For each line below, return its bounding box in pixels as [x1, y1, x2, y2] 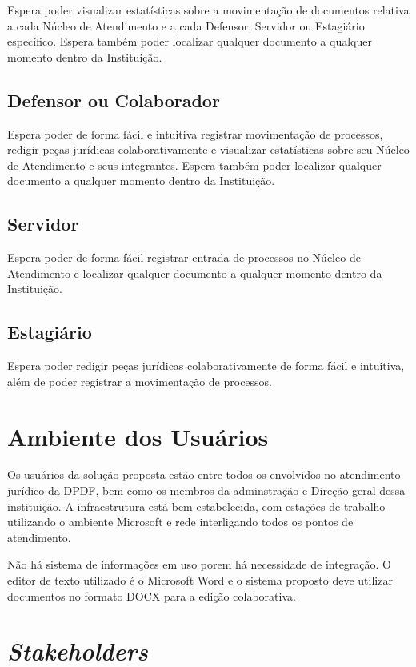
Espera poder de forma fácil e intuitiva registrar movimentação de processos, [7, 125, 383, 142]
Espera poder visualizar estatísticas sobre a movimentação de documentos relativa [7, 2, 410, 18]
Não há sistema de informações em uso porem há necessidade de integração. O [7, 556, 392, 573]
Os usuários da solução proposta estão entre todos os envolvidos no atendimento [7, 466, 401, 483]
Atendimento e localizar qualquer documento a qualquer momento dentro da [7, 264, 382, 281]
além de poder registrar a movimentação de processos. [7, 372, 273, 389]
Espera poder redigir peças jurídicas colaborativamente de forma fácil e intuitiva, [7, 357, 405, 374]
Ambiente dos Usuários [7, 420, 269, 452]
